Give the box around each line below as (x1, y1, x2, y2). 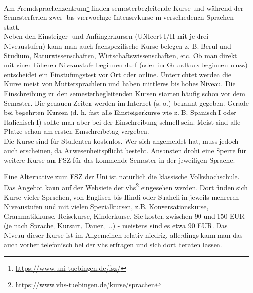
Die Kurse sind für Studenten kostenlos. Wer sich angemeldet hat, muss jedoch (4, 135, 239, 146)
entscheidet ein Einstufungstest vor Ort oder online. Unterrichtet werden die (4, 69, 232, 79)
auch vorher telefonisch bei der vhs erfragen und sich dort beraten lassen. (4, 239, 222, 249)
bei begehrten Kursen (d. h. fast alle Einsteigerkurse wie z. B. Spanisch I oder (4, 107, 236, 117)
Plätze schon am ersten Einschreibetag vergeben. (4, 126, 149, 136)
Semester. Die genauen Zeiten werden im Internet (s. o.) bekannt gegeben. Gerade (4, 98, 249, 108)
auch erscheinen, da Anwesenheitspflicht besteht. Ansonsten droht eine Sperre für (4, 145, 247, 155)
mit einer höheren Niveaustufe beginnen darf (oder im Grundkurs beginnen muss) (4, 60, 248, 70)
